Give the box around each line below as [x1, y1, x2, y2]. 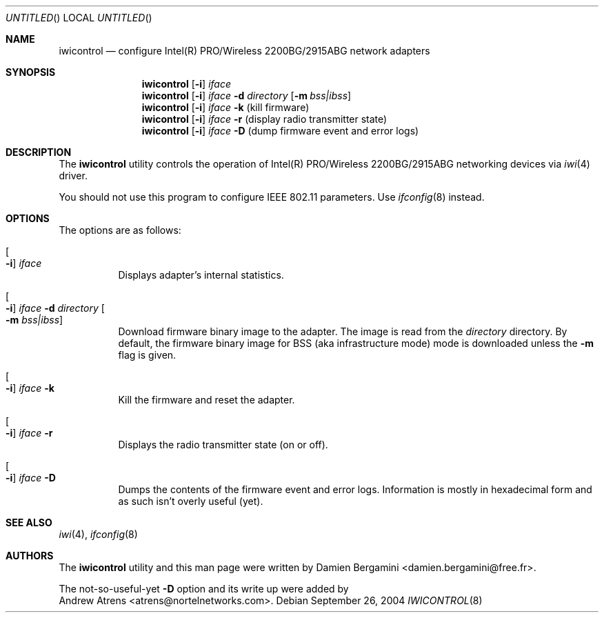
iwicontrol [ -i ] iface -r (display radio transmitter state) [141, 113, 387, 125]
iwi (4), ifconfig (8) [59, 528, 138, 540]
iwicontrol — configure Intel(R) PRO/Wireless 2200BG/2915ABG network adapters [59, 45, 430, 57]
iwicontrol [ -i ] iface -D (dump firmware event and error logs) [141, 125, 419, 137]
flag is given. [118, 349, 177, 361]
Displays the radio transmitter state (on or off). [118, 439, 328, 450]
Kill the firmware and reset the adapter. [118, 394, 295, 406]
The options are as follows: [59, 224, 181, 236]
